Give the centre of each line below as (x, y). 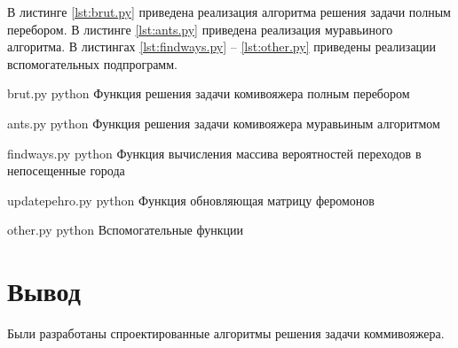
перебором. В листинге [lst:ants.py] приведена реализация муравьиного (200, 29)
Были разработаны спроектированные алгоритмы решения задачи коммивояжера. (226, 333)
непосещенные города (66, 170)
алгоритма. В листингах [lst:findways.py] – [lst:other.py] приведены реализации (222, 46)
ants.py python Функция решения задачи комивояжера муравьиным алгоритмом (224, 123)
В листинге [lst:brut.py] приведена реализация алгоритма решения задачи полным (229, 12)
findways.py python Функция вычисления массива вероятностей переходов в (214, 153)
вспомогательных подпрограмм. (92, 63)
